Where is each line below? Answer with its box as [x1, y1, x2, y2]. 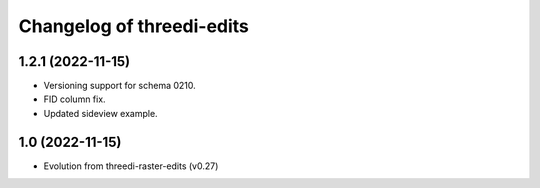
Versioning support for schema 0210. [43, 80, 197, 92]
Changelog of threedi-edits [18, 15, 250, 37]
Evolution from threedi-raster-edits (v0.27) [43, 160, 219, 172]
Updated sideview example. [43, 107, 159, 119]
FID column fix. [43, 93, 106, 105]
